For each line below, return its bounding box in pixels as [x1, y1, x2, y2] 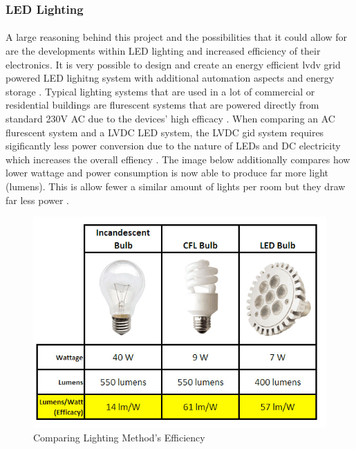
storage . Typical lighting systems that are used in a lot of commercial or [6, 84, 315, 98]
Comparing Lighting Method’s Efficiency [33, 430, 205, 444]
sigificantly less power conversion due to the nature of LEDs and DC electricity [6, 138, 341, 153]
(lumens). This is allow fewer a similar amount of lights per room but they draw [6, 178, 346, 193]
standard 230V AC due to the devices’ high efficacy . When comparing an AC [6, 111, 335, 125]
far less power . [6, 192, 70, 207]
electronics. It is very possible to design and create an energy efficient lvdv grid [6, 57, 341, 71]
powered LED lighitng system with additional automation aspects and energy [6, 71, 335, 85]
